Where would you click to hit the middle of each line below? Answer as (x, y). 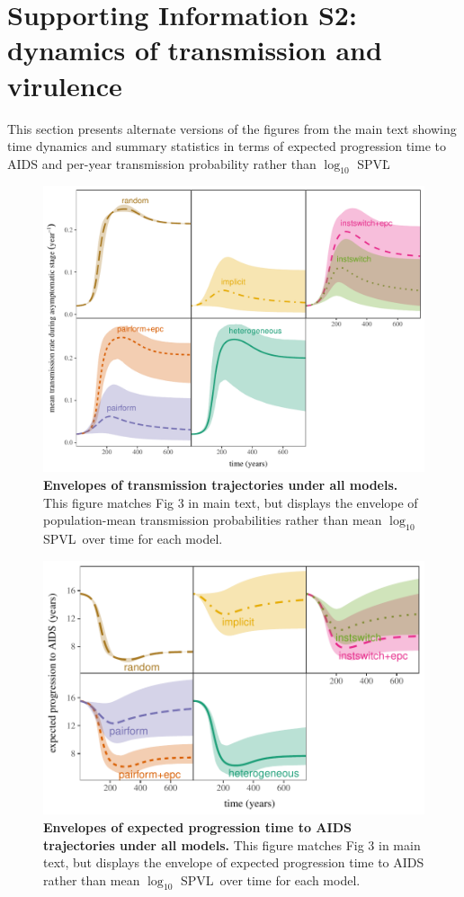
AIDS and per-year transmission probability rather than (162, 163)
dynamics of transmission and (195, 50)
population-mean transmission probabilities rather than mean (213, 520)
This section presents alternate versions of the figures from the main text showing (232, 128)
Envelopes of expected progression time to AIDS (197, 826)
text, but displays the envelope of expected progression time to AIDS (234, 862)
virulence (65, 85)
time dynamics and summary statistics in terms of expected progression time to (227, 146)
